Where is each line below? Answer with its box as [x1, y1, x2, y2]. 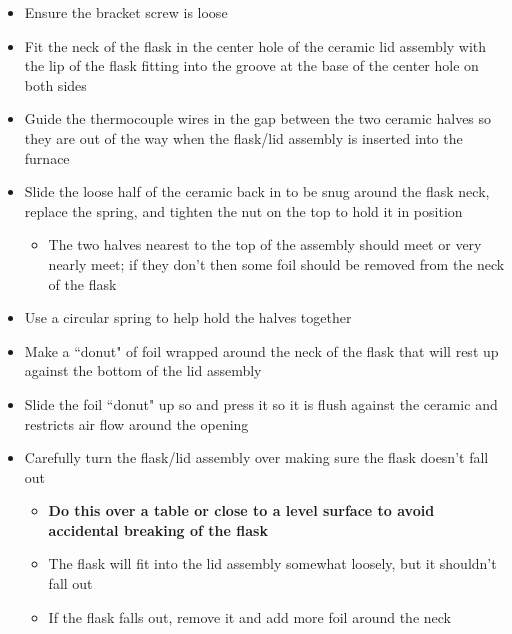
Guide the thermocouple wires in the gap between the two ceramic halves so [24, 108, 492, 129]
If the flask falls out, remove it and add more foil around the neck [48, 606, 451, 627]
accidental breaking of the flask [48, 519, 268, 540]
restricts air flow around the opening [24, 413, 249, 434]
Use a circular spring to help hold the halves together [24, 307, 352, 328]
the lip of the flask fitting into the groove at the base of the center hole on [24, 55, 479, 76]
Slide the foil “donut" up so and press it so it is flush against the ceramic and [24, 393, 498, 414]
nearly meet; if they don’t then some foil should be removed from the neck [48, 253, 505, 274]
